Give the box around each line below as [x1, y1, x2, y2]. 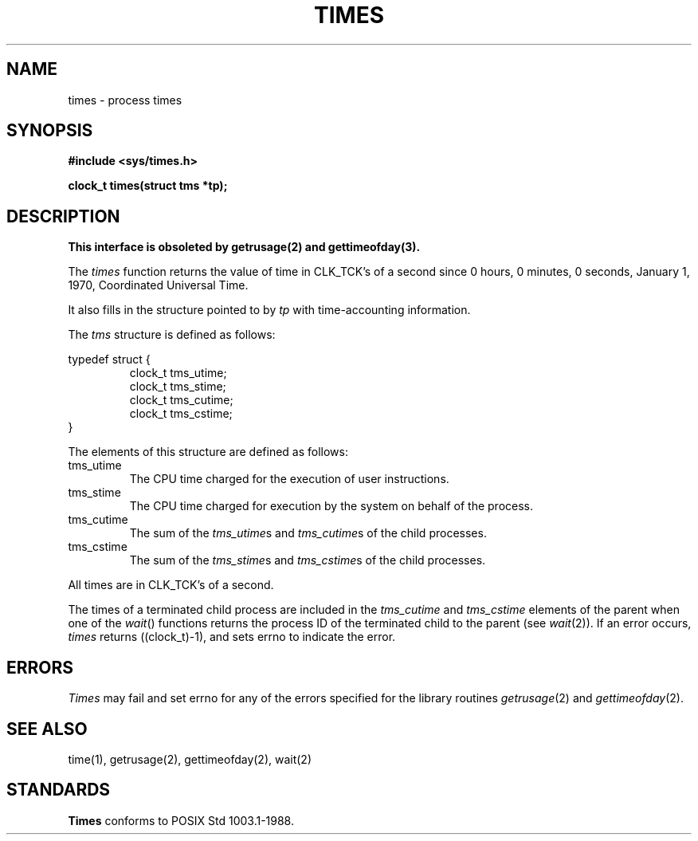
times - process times [68, 92, 182, 107]
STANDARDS [6, 780, 111, 800]
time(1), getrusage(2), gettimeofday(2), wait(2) [68, 752, 312, 766]
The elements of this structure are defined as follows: [68, 445, 348, 459]
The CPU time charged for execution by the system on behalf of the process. [129, 499, 534, 513]
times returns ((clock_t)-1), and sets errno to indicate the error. [68, 630, 396, 644]
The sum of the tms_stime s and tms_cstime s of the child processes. [129, 553, 486, 568]
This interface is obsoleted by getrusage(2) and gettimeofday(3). [68, 240, 421, 254]
